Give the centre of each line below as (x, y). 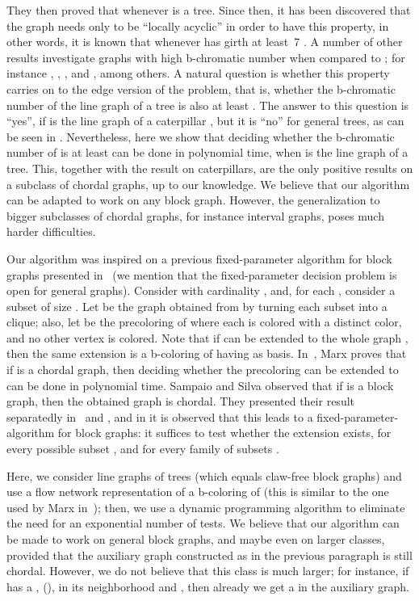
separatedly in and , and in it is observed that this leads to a (160, 416)
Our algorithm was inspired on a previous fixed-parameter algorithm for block (199, 258)
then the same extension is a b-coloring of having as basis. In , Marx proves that (207, 353)
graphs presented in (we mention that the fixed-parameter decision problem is (202, 274)
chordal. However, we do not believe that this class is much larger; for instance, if (208, 571)
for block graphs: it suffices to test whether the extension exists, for (224, 433)
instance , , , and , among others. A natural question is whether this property (198, 73)
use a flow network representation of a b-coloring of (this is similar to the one (198, 492)
